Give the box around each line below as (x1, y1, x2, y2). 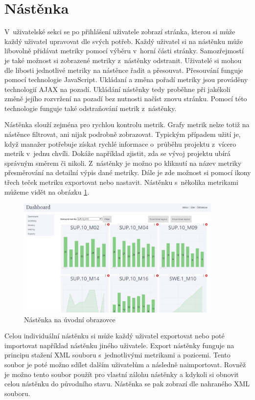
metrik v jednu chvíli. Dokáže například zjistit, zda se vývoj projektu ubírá (4, 148, 231, 158)
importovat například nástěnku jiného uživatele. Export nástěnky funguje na (4, 340, 234, 350)
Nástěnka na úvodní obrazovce (24, 314, 116, 324)
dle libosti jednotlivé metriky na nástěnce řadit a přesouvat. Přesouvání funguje (4, 65, 243, 75)
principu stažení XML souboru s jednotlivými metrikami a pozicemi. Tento (4, 350, 231, 360)
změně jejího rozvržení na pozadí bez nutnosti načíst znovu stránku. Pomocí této (4, 93, 247, 104)
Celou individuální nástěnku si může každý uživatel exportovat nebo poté (4, 331, 225, 341)
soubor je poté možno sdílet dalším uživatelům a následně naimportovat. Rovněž (4, 359, 246, 369)
